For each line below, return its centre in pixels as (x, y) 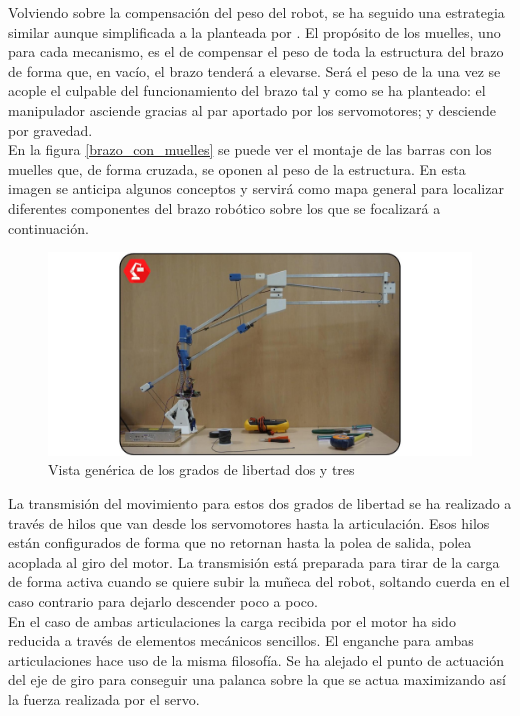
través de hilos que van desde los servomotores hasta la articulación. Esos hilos (249, 522)
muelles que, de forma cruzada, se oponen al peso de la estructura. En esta (237, 168)
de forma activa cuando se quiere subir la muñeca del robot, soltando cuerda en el (259, 581)
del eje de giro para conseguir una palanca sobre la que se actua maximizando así (257, 679)
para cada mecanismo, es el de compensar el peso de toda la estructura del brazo (256, 51)
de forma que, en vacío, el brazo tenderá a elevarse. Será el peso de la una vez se (254, 70)
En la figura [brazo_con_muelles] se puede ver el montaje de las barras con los (250, 149)
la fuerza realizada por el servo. (104, 698)
